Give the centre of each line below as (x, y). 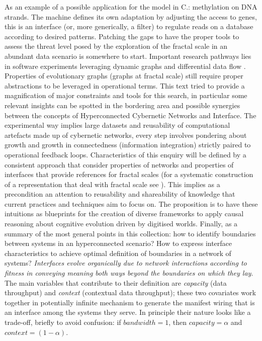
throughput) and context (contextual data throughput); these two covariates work (130, 292)
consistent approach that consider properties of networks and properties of (119, 164)
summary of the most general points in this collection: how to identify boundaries (130, 233)
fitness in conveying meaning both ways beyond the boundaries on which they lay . (129, 273)
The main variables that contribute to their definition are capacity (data (116, 282)
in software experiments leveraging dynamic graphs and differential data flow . (125, 66)
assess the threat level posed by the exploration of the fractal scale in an (116, 46)
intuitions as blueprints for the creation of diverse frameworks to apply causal (124, 214)
